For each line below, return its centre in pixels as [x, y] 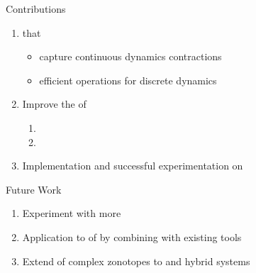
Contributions [36, 9]
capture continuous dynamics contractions [130, 56]
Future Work [34, 189]
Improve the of [54, 104]
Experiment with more [72, 213]
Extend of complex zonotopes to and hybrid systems [136, 261]
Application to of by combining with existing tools [132, 236]
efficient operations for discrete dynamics [128, 80]
